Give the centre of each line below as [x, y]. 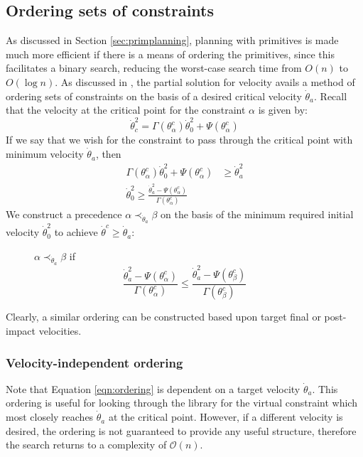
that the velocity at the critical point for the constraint [126, 110]
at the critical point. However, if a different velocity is [226, 417]
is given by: [283, 110]
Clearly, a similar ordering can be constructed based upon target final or [163, 317]
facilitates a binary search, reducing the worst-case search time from [154, 68]
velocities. [60, 331]
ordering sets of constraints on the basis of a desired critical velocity [154, 96]
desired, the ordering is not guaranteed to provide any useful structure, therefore [181, 430]
